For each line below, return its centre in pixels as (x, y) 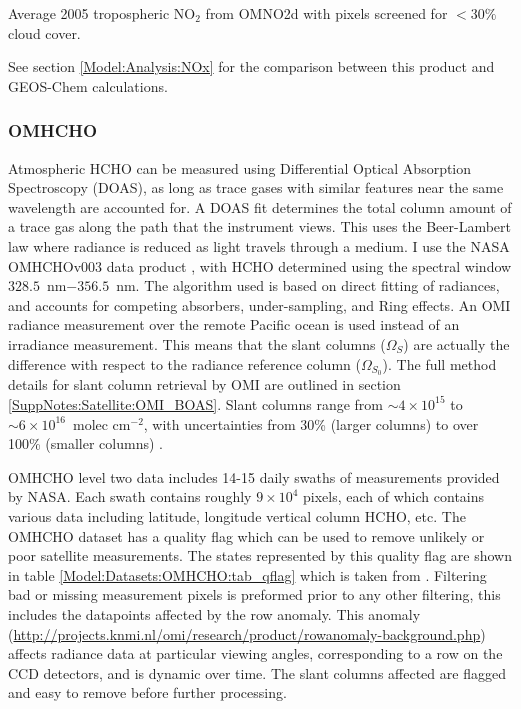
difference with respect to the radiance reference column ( (184, 363)
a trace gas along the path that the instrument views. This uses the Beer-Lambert (260, 226)
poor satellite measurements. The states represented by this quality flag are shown (260, 555)
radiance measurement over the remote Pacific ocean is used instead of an (234, 324)
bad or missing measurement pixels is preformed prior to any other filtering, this (254, 594)
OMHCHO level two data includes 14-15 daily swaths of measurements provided (254, 476)
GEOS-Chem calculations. (88, 85)
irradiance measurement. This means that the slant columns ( (197, 343)
